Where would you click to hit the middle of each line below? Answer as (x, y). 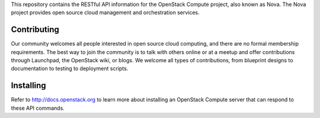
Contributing (35, 30)
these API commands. (38, 108)
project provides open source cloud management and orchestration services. (105, 12)
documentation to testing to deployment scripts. (70, 69)
